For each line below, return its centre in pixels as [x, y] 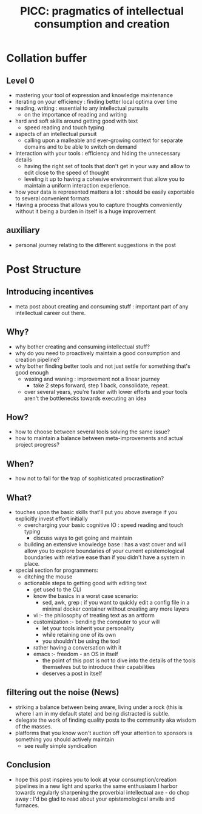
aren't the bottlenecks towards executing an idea [85, 398]
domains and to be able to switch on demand [80, 147]
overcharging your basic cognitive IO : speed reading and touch [104, 525]
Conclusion [29, 765]
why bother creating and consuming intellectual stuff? [82, 347]
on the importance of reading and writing [76, 114]
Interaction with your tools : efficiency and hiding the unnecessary [98, 153]
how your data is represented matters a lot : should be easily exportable [105, 192]
